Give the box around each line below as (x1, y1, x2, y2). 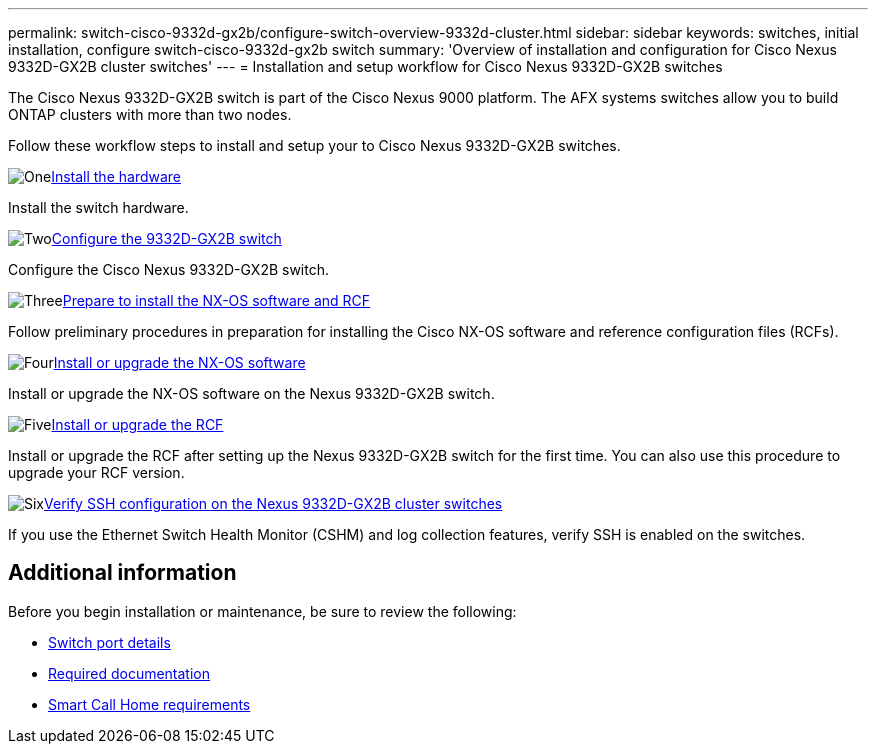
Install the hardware (51, 168, 182, 185)
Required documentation (48, 664, 211, 682)
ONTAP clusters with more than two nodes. (8, 106, 292, 123)
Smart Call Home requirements (48, 695, 251, 713)
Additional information (8, 560, 237, 586)
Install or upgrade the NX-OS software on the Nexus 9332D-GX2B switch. (8, 385, 495, 402)
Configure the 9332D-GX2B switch (51, 230, 282, 247)
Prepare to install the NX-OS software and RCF (62, 292, 371, 309)
